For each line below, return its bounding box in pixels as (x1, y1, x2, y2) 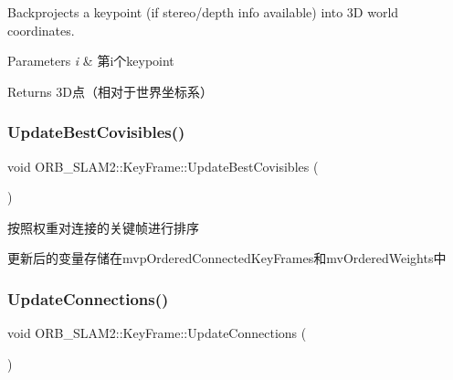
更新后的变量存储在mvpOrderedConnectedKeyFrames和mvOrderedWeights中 (7, 248, 447, 268)
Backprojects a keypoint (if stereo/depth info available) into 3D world (7, 3, 399, 21)
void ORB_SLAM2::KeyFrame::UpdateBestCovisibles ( (7, 156, 319, 175)
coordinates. (7, 20, 75, 39)
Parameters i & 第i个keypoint (7, 51, 174, 70)
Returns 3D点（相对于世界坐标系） (7, 81, 213, 100)
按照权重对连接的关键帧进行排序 (7, 217, 199, 237)
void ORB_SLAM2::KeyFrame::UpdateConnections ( (7, 323, 307, 343)
